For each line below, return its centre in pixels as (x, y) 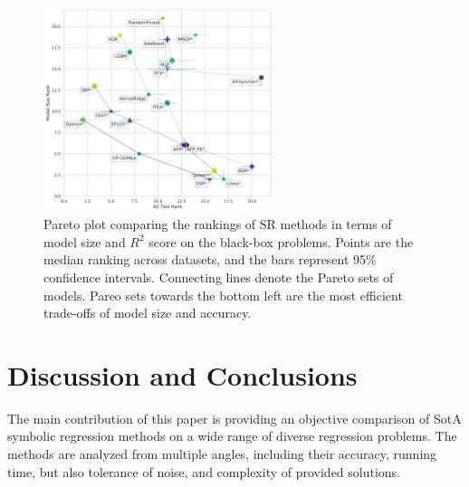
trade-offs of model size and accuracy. (148, 313)
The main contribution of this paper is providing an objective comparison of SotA (234, 418)
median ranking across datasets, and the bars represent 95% (210, 259)
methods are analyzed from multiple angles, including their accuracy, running (222, 454)
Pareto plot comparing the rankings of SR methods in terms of (218, 224)
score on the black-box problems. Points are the (281, 241)
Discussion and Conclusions (182, 374)
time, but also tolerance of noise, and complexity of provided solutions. (204, 471)
